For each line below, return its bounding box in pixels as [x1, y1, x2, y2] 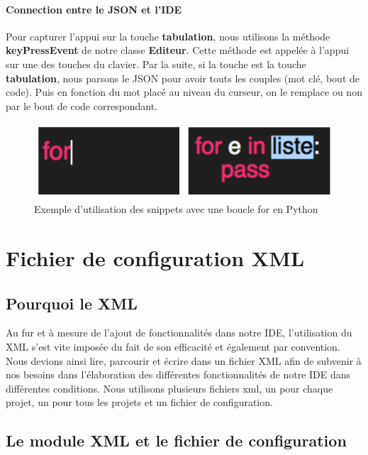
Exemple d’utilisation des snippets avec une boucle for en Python [34, 202, 318, 216]
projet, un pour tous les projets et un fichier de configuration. [6, 395, 273, 410]
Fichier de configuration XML [6, 243, 305, 273]
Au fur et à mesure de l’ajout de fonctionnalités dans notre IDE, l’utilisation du [6, 325, 352, 340]
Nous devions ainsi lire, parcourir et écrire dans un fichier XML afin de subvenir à [6, 353, 362, 368]
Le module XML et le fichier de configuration [6, 429, 347, 451]
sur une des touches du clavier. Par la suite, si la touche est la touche [6, 56, 306, 71]
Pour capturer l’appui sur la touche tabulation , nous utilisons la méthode [6, 28, 330, 43]
